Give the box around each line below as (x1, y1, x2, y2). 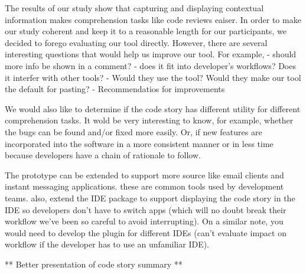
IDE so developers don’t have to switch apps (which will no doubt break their (5, 203, 287, 216)
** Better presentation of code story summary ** (5, 257, 183, 270)
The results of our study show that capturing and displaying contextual (5, 2, 264, 14)
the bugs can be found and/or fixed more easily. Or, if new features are (5, 125, 262, 138)
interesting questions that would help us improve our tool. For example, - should (5, 48, 297, 60)
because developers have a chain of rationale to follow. (5, 149, 201, 161)
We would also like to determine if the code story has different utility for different (5, 102, 301, 115)
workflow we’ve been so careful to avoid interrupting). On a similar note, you (5, 215, 284, 227)
